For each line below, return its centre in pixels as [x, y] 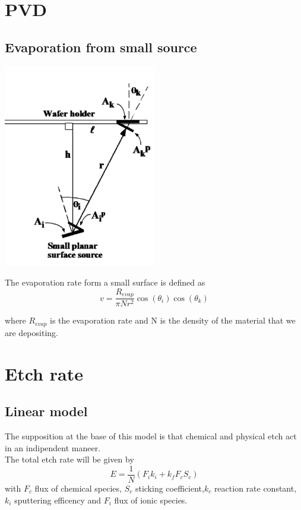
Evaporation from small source [101, 47]
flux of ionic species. [151, 500]
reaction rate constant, [255, 488]
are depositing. [31, 332]
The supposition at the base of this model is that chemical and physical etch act [151, 436]
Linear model [46, 411]
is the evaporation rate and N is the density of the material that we [173, 320]
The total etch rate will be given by [69, 459]
